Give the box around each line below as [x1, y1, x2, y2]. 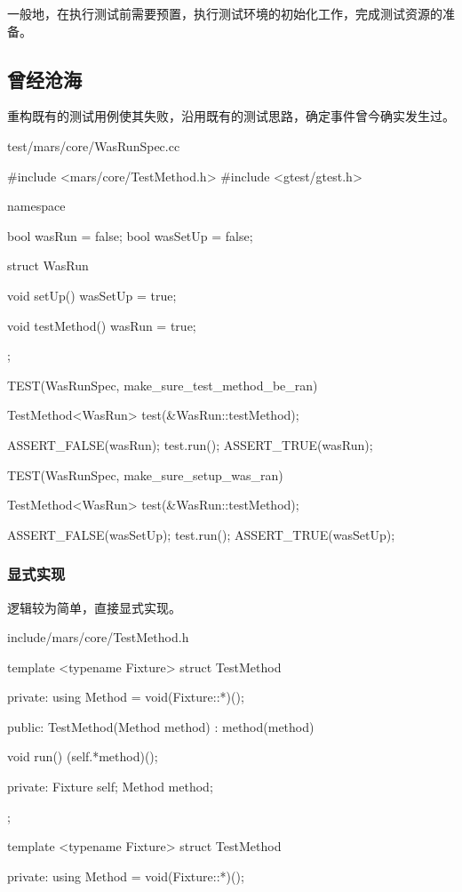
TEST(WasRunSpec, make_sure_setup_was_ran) [7, 465, 283, 484]
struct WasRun [7, 256, 89, 275]
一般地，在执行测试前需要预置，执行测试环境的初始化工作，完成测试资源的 [7, 4, 442, 22]
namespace [7, 197, 66, 215]
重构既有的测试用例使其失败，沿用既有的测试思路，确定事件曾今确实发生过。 [7, 107, 455, 125]
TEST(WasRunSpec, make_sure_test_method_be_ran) [7, 375, 318, 394]
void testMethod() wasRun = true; [7, 316, 196, 334]
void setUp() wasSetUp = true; [7, 285, 177, 304]
